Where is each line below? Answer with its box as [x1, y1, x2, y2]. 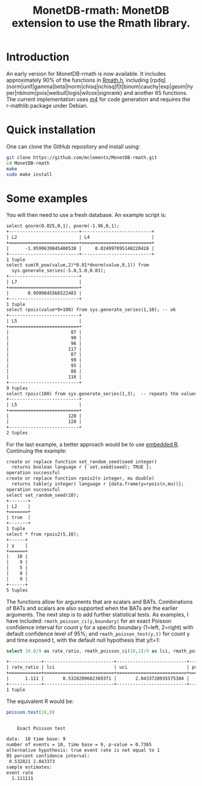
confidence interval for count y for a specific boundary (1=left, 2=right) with [6, 623, 194, 631]
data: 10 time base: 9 [6, 736, 66, 742]
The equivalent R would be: [6, 698, 74, 705]
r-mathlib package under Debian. [6, 102, 88, 109]
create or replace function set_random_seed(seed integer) [6, 458, 158, 465]
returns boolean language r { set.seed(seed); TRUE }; [11, 464, 152, 471]
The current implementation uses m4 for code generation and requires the [6, 96, 191, 103]
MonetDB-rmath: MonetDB [32, 4, 170, 17]
